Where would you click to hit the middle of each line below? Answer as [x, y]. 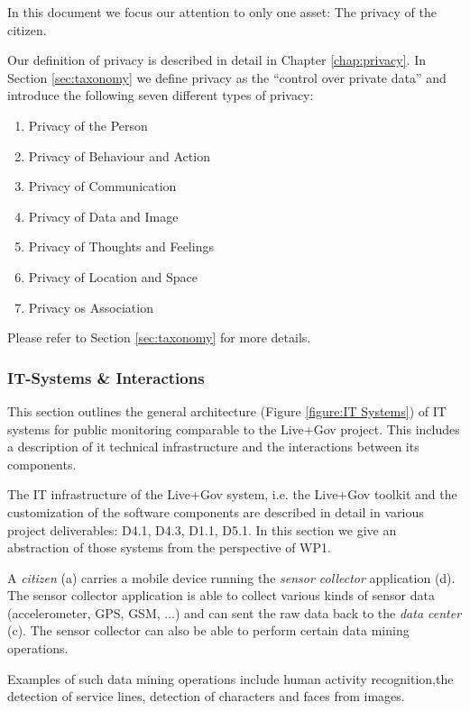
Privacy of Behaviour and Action [119, 155]
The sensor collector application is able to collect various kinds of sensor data [221, 595]
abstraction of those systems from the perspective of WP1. [169, 547]
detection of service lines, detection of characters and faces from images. [206, 696]
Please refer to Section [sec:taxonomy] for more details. [159, 337]
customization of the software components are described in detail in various [216, 511]
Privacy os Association [91, 307]
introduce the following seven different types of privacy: [161, 95]
